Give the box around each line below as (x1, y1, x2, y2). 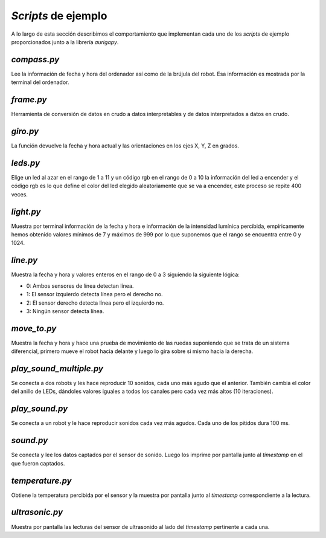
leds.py (11, 158, 40, 168)
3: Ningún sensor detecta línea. (26, 307, 104, 314)
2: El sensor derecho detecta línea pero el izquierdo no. (26, 299, 164, 306)
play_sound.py (11, 404, 68, 414)
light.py (11, 206, 41, 217)
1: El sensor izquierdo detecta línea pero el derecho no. (26, 291, 163, 298)
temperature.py (11, 475, 72, 486)
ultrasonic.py (11, 507, 63, 517)
